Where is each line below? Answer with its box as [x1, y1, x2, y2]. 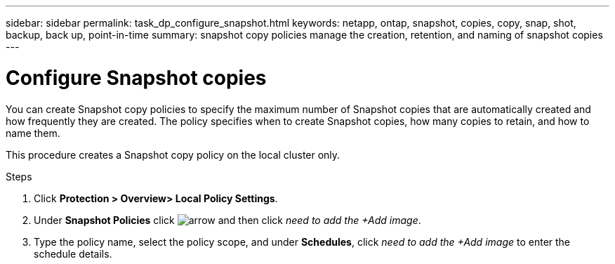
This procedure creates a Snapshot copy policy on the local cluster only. [6, 148, 340, 161]
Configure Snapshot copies [6, 65, 267, 90]
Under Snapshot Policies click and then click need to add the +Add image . [34, 213, 421, 226]
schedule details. [34, 247, 112, 260]
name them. [6, 126, 60, 139]
